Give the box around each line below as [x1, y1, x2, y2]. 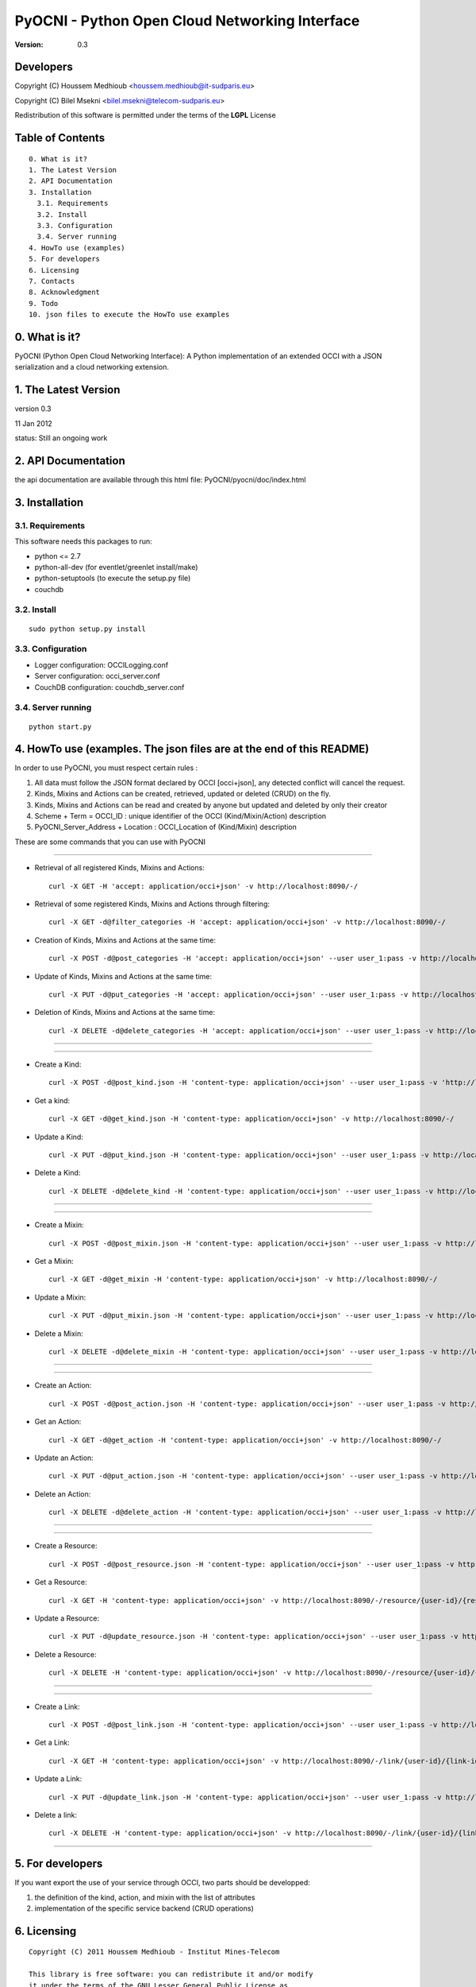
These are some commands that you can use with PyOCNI [14, 837, 206, 846]
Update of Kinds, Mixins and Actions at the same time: [34, 971, 213, 981]
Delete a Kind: [34, 1168, 81, 1178]
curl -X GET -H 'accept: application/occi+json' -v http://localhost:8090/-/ [48, 881, 359, 890]
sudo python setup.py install [29, 624, 147, 633]
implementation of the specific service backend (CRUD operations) [34, 1904, 254, 1913]
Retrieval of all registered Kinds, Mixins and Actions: [34, 863, 205, 873]
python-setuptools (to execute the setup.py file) [34, 573, 191, 583]
